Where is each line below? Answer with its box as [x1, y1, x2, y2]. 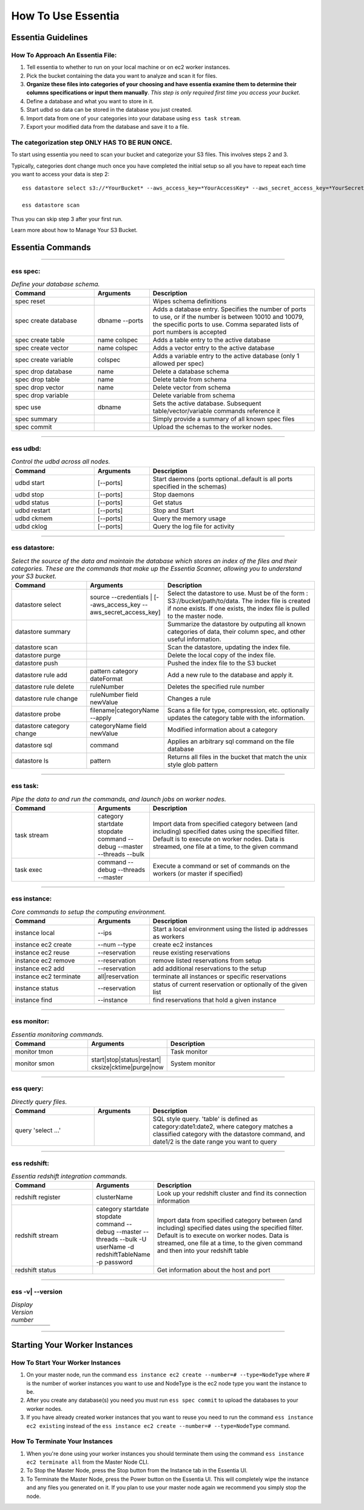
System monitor [170, 1059, 216, 1068]
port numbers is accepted [152, 328, 227, 337]
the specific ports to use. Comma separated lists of [152, 320, 299, 329]
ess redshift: [11, 1159, 50, 1167]
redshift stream [15, 1231, 59, 1240]
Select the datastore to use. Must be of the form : [167, 589, 309, 597]
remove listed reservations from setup [152, 956, 262, 964]
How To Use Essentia [11, 9, 120, 22]
